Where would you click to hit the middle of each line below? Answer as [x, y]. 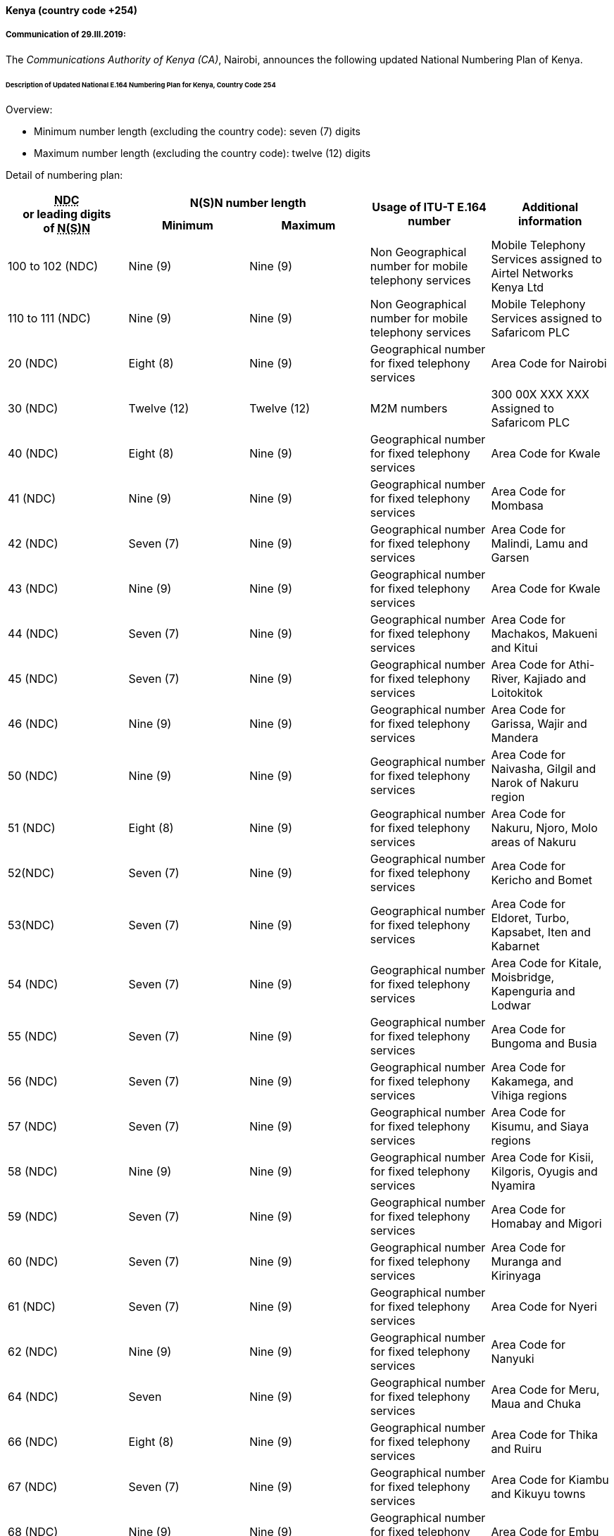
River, [506, 679]
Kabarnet [515, 946]
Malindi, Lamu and [540, 544]
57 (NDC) [33, 1127]
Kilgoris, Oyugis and [544, 1172]
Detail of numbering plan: [64, 175]
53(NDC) [31, 925]
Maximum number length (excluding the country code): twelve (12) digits [202, 153]
